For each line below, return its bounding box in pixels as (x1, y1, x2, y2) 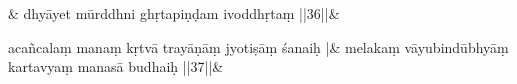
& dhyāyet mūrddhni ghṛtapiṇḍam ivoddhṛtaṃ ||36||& (8, 3, 340, 23)
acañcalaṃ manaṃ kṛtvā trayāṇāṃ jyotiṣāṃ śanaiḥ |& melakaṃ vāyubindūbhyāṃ (8, 36, 509, 57)
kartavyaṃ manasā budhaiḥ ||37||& (8, 56, 224, 77)
